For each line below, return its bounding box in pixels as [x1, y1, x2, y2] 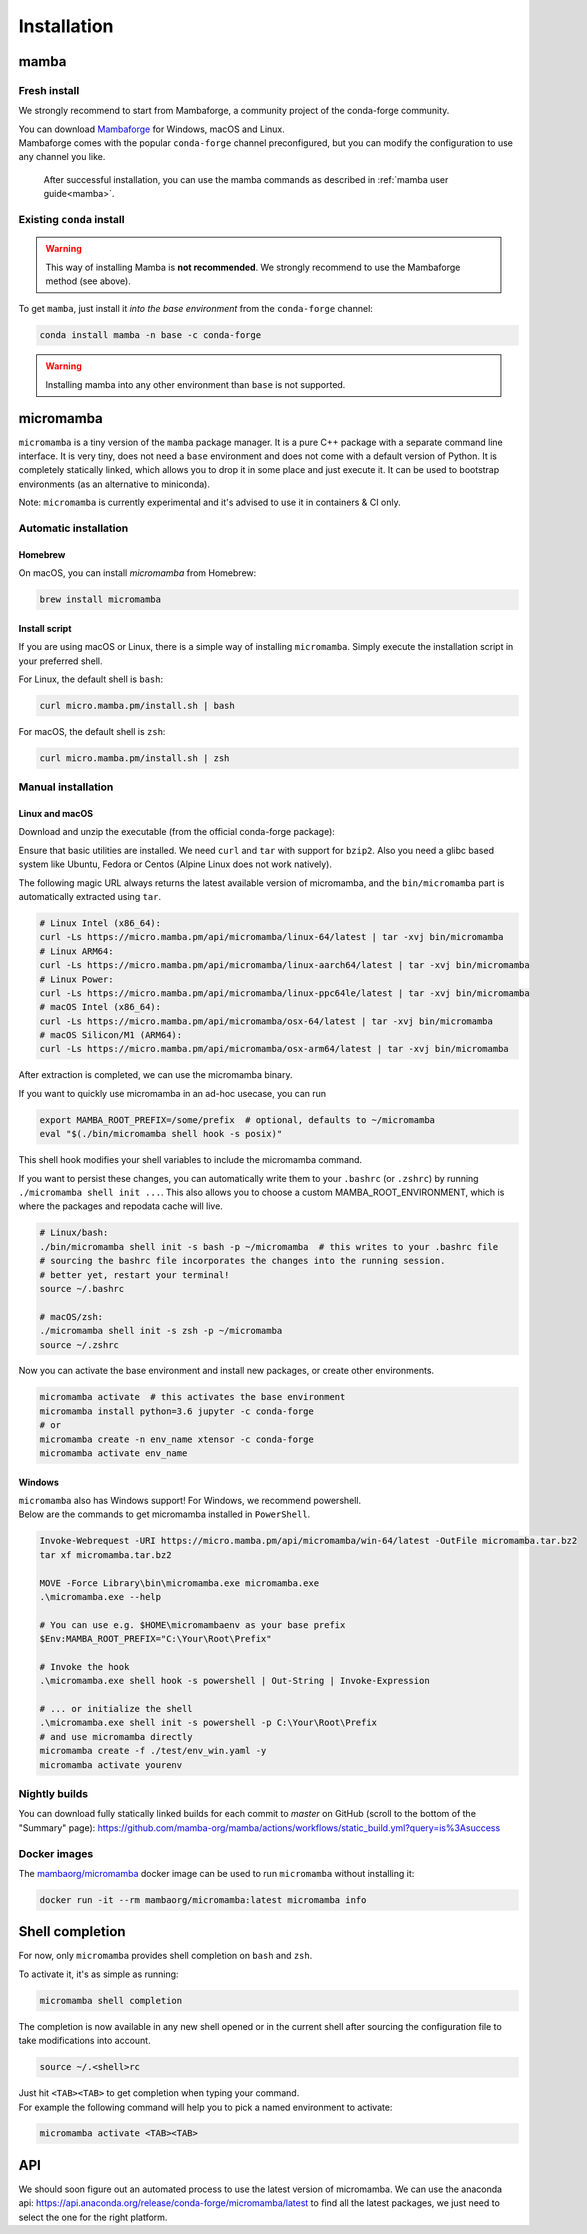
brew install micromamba [39, 594, 162, 605]
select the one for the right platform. [18, 2211, 168, 2223]
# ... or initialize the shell [39, 1703, 194, 1715]
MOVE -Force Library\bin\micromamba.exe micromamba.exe [39, 1577, 320, 1589]
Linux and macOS [18, 808, 94, 820]
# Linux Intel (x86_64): [39, 917, 162, 929]
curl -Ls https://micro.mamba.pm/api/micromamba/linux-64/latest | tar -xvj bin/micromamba [39, 931, 504, 943]
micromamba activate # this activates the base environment [39, 1391, 346, 1403]
